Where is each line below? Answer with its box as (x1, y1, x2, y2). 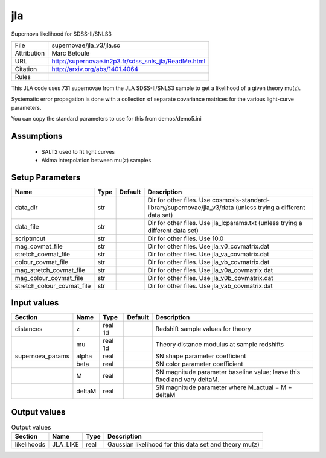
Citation (14, 65, 37, 73)
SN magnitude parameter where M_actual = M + (155, 383, 292, 392)
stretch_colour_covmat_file (14, 281, 91, 290)
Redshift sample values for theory (155, 325, 252, 333)
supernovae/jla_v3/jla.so (51, 41, 121, 49)
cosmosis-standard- (211, 196, 270, 204)
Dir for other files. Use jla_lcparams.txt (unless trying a (147, 218, 303, 227)
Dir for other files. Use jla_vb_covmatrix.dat (147, 258, 270, 266)
